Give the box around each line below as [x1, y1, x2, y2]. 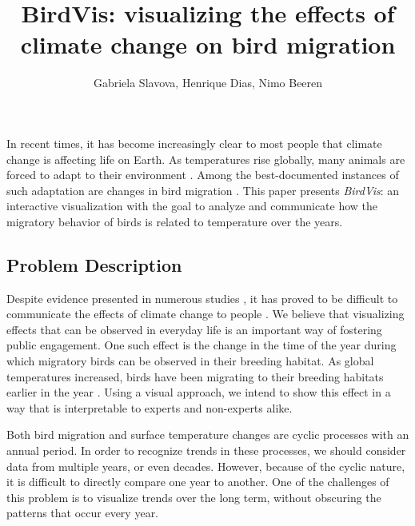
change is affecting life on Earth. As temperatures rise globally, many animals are [6, 150, 405, 167]
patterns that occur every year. [6, 504, 159, 521]
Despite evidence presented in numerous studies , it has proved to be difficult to [6, 289, 398, 306]
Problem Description [6, 252, 182, 277]
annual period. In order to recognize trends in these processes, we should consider [6, 442, 406, 459]
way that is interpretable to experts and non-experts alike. [6, 399, 293, 416]
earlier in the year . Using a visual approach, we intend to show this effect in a [6, 384, 391, 400]
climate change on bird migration [20, 28, 396, 61]
